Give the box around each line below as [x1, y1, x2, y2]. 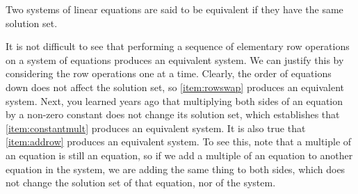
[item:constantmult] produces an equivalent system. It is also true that [6, 120, 306, 135]
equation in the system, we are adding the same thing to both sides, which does [6, 161, 345, 176]
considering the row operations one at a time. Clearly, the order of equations [6, 66, 332, 81]
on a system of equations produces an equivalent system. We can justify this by [6, 52, 344, 67]
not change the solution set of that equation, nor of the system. [6, 175, 276, 190]
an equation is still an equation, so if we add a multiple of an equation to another [6, 147, 353, 162]
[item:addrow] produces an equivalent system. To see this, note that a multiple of [6, 134, 352, 149]
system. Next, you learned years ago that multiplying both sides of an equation [6, 93, 343, 108]
